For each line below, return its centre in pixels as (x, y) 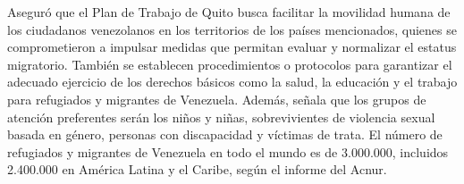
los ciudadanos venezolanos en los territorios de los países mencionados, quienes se (232, 29)
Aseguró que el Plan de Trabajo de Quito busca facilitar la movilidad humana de (229, 12)
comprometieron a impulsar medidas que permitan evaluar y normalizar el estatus (232, 47)
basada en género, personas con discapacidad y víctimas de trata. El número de (225, 134)
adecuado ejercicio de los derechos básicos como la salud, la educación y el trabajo (232, 82)
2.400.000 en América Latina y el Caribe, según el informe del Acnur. (197, 169)
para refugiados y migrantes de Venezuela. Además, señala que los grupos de (217, 99)
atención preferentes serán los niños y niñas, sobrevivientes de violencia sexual (221, 117)
